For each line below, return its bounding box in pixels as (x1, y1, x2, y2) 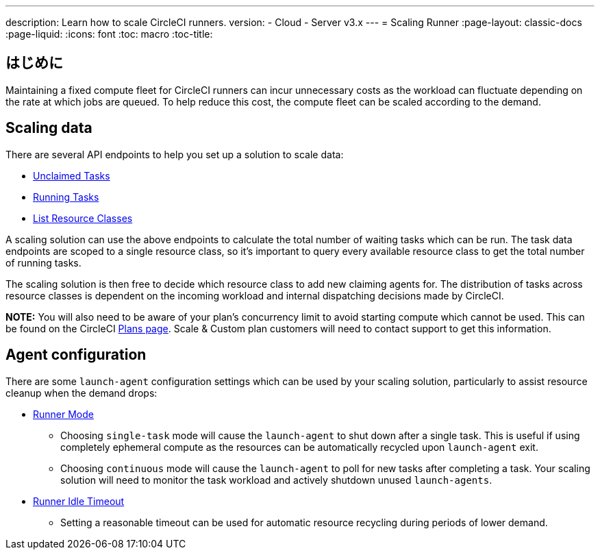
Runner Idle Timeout (33, 495, 125, 507)
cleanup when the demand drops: (5, 386, 158, 399)
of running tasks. (5, 256, 82, 269)
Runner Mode (33, 408, 94, 420)
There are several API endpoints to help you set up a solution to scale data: (5, 148, 344, 160)
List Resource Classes (33, 212, 133, 224)
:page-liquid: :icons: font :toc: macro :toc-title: (5, 28, 213, 40)
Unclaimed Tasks (33, 169, 110, 182)
